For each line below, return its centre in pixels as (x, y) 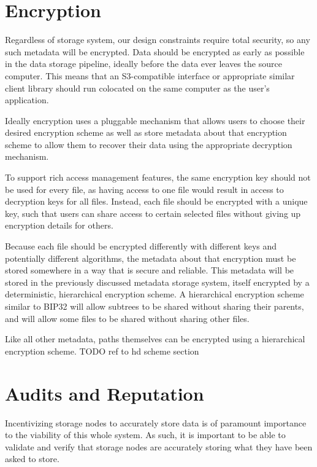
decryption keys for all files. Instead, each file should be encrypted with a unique (156, 201)
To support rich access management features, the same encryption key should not (158, 177)
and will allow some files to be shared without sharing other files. (127, 318)
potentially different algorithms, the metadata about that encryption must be (151, 258)
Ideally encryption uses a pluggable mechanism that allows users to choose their (155, 120)
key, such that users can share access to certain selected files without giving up (153, 213)
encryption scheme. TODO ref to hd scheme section (102, 351)
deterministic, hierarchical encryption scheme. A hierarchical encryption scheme (155, 294)
